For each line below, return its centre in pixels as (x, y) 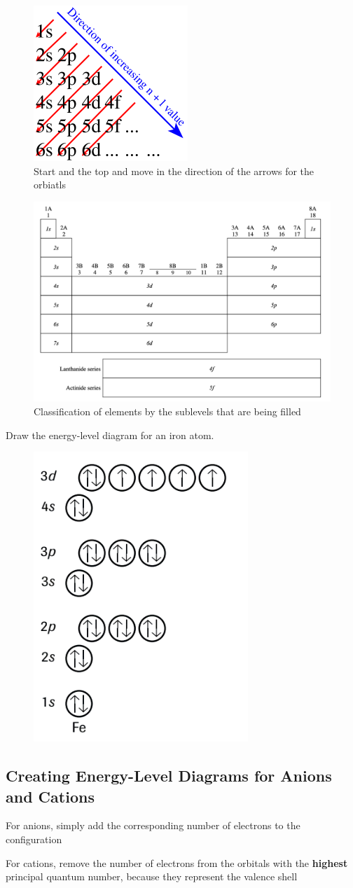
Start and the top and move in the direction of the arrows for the (174, 171)
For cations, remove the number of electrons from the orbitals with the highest (177, 862)
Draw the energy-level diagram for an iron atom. (110, 435)
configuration (34, 839)
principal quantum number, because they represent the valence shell (152, 876)
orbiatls (50, 185)
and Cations (50, 796)
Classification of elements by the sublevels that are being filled (167, 411)
